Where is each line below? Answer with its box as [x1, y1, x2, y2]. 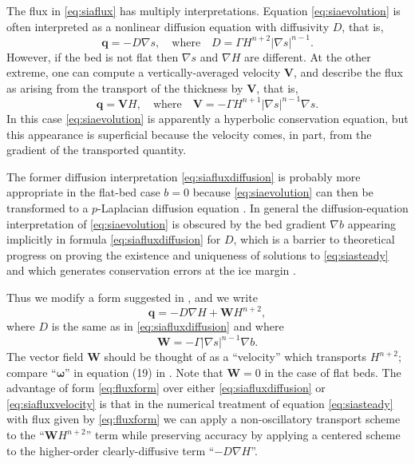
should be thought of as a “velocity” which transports [104, 348, 367, 365]
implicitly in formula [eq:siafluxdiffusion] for [6, 231, 221, 248]
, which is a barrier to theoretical [233, 231, 395, 248]
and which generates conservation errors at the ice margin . [6, 262, 296, 279]
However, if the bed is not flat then [6, 48, 179, 65]
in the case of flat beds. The [264, 363, 401, 380]
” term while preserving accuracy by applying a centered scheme [85, 426, 401, 443]
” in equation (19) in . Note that [65, 363, 223, 380]
